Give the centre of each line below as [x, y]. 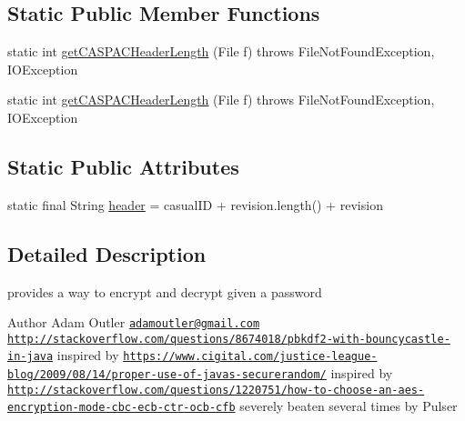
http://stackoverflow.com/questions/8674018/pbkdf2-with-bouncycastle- [229, 339]
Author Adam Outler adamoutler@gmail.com [134, 322]
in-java [30, 357]
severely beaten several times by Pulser [349, 406]
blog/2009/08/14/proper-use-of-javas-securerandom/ [167, 375]
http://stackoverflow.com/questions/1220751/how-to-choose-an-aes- [216, 390]
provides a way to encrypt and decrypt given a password [165, 291]
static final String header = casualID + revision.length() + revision [195, 204]
